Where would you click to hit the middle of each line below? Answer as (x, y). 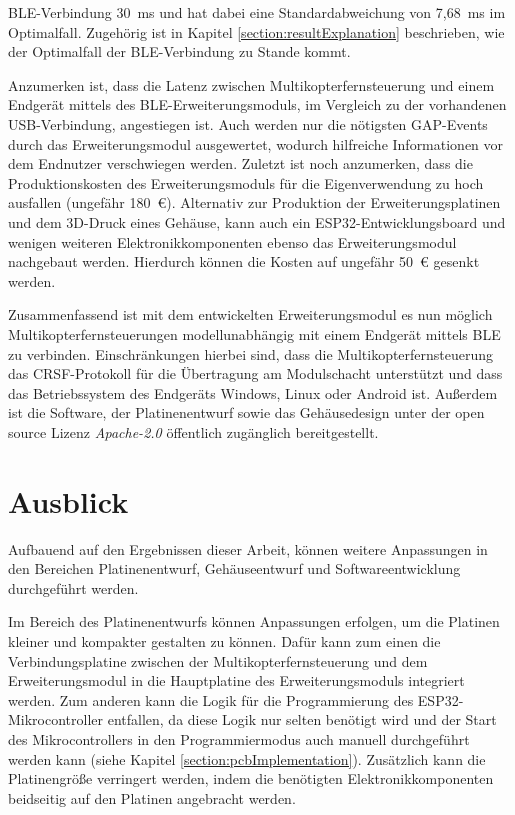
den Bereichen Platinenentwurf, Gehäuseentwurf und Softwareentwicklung (234, 568)
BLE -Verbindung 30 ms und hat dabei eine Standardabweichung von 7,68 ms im (257, 12)
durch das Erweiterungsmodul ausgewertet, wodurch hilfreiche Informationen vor (256, 143)
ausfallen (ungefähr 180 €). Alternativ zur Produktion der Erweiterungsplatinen (254, 202)
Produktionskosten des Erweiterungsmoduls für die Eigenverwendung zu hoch (246, 182)
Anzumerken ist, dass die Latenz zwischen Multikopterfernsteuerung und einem (251, 84)
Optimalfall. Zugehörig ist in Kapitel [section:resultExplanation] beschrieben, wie (256, 31)
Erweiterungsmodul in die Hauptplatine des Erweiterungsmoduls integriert (236, 680)
